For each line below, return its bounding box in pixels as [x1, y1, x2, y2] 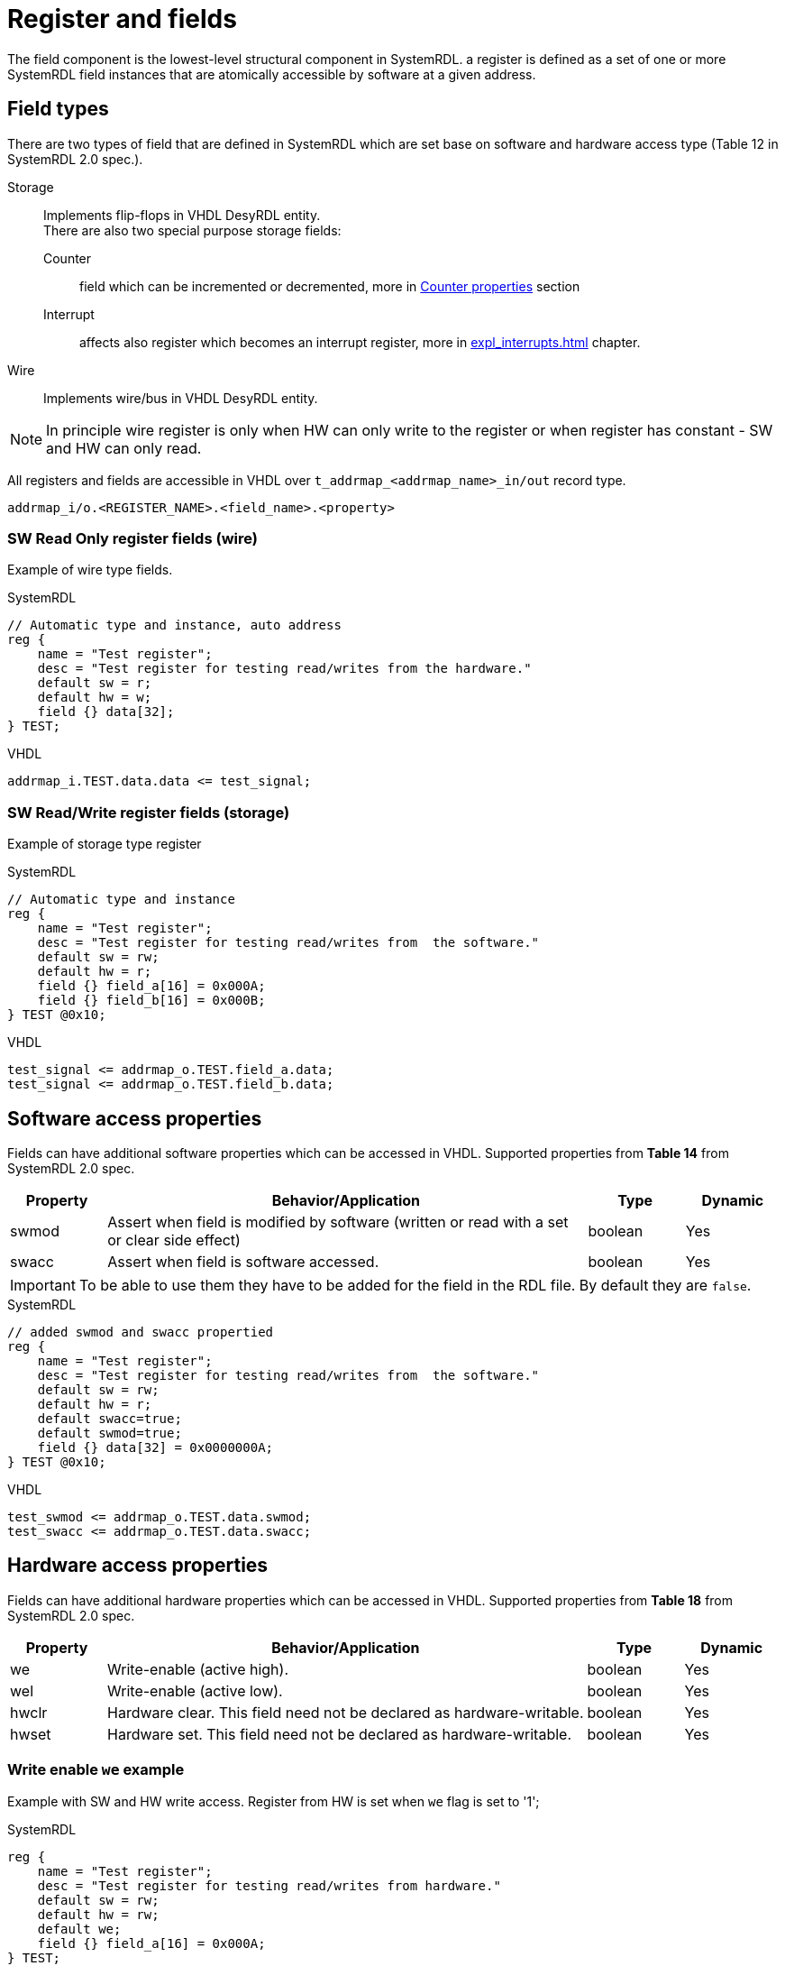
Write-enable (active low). [107, 1681, 283, 1700]
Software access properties [7, 1107, 262, 1130]
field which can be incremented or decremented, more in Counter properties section [79, 278, 580, 294]
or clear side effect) [107, 1230, 241, 1249]
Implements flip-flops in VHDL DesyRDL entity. [43, 207, 321, 223]
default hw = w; [37, 690, 152, 705]
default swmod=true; [37, 1425, 182, 1440]
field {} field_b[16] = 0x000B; [37, 993, 266, 1008]
